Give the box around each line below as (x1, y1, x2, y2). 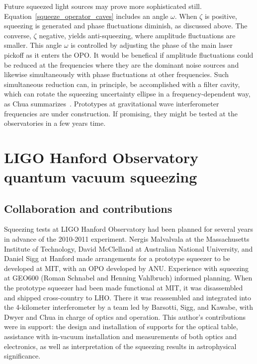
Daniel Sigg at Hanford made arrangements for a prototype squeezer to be (4, 253, 230, 264)
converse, (4, 30, 31, 40)
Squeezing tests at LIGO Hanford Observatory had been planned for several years (4, 224, 254, 234)
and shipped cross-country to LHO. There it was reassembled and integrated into (4, 292, 252, 302)
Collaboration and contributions (4, 200, 172, 216)
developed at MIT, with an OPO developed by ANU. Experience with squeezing (4, 263, 249, 273)
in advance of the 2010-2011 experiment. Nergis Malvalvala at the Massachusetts (4, 234, 250, 244)
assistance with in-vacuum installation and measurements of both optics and (4, 331, 237, 342)
